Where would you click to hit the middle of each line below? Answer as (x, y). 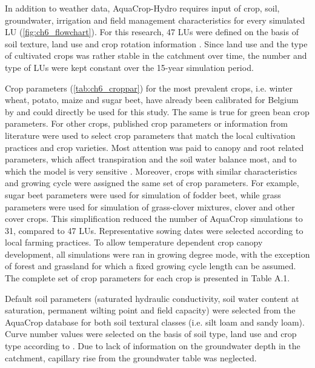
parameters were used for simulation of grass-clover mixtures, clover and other (150, 206)
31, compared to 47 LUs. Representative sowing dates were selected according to (154, 230)
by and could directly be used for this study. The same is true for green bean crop (157, 111)
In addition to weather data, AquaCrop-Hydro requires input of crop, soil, (142, 8)
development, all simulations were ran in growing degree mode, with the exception (157, 254)
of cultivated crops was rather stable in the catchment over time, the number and (156, 55)
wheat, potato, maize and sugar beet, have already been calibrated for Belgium (152, 100)
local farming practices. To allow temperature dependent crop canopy (134, 242)
